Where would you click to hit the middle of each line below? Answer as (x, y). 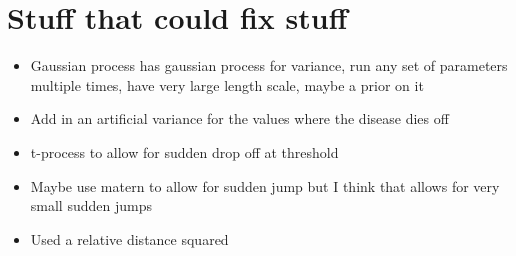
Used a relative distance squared (129, 238)
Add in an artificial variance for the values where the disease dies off (239, 118)
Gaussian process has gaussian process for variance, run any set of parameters (269, 65)
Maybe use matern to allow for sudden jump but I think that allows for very (265, 185)
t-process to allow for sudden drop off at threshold (184, 151)
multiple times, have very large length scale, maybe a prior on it (227, 84)
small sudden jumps (91, 205)
